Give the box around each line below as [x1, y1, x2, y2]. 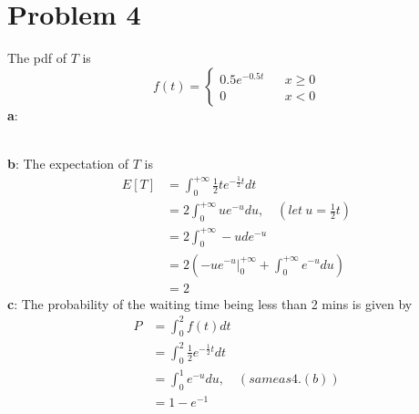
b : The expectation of [7, 153, 129, 172]
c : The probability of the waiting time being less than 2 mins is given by [7, 294, 413, 313]
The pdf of [7, 48, 66, 67]
